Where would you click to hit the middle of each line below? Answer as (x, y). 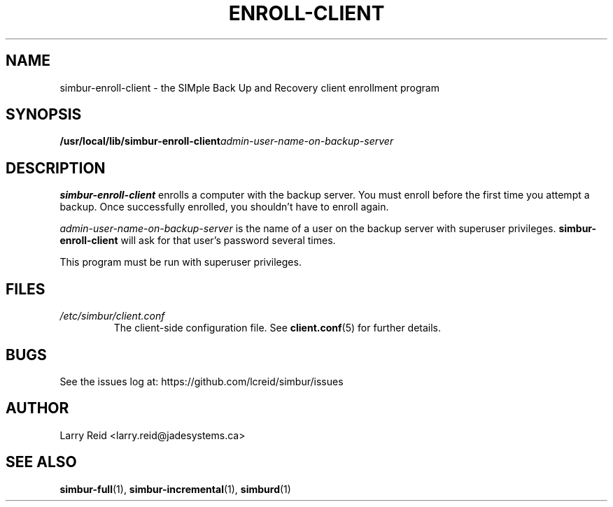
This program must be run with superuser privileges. (181, 262)
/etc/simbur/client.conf (112, 316)
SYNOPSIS (44, 115)
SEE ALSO (41, 462)
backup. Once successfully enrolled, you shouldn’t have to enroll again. (224, 207)
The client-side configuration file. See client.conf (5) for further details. (277, 328)
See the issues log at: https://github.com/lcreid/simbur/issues (202, 381)
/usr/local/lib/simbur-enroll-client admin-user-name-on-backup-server (227, 141)
